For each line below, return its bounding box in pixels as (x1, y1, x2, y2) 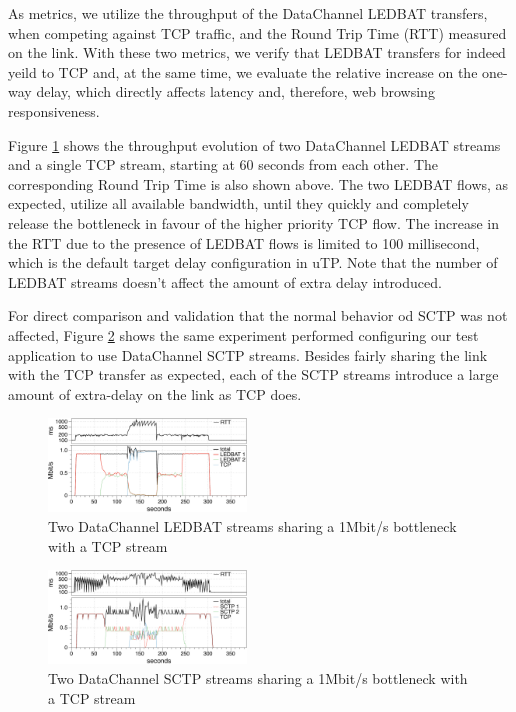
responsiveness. (8, 100, 100, 121)
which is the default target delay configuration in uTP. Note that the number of (8, 252, 498, 273)
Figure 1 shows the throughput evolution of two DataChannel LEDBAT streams (8, 134, 501, 155)
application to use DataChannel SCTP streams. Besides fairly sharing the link (8, 344, 488, 365)
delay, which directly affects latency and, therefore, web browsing (36, 81, 435, 102)
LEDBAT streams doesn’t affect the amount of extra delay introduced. (8, 271, 442, 292)
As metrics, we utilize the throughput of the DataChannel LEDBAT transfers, (8, 3, 488, 23)
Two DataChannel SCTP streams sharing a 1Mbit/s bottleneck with (48, 668, 468, 688)
